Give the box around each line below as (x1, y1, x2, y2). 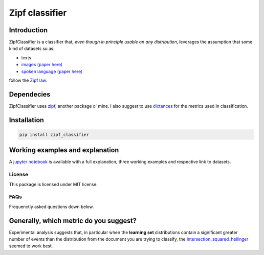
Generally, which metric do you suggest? (9, 216, 137, 225)
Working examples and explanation (9, 146, 119, 154)
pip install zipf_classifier (19, 132, 89, 137)
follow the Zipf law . (9, 77, 47, 83)
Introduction (9, 26, 48, 34)
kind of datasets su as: (9, 46, 55, 51)
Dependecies (9, 90, 51, 98)
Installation (9, 116, 44, 124)
